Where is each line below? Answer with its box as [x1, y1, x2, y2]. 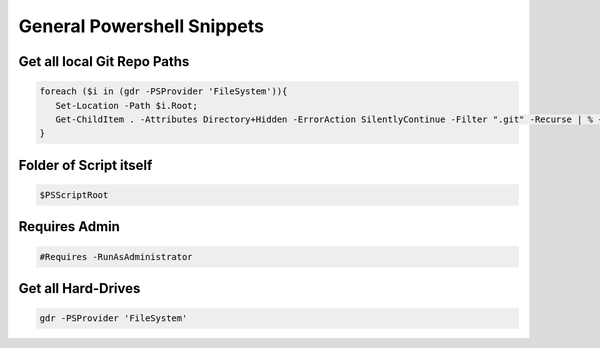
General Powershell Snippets [18, 15, 265, 37]
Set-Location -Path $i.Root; [55, 100, 199, 111]
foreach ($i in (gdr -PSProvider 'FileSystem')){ [39, 86, 288, 97]
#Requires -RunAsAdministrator [39, 251, 194, 262]
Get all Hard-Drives [18, 280, 141, 297]
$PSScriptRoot [39, 189, 109, 200]
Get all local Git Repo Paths [18, 53, 190, 70]
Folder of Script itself [18, 156, 153, 174]
